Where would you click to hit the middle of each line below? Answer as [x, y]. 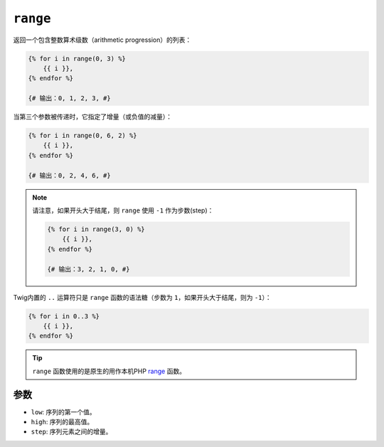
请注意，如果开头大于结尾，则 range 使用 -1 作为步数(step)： [123, 210]
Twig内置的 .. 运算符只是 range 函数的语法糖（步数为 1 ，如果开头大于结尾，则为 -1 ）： [142, 297]
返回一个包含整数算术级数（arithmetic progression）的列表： [102, 40]
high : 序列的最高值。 [62, 421]
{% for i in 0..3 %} [64, 316]
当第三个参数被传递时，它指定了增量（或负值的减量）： [92, 117]
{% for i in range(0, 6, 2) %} [83, 136]
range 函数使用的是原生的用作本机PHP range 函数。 [109, 371]
